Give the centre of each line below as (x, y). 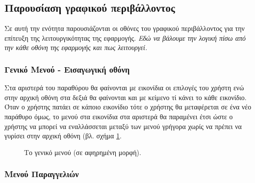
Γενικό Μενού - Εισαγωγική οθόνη (67, 69)
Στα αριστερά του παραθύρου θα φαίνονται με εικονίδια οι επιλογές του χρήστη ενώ (124, 88)
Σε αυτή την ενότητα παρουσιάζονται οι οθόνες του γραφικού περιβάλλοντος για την (125, 28)
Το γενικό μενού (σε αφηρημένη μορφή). (83, 152)
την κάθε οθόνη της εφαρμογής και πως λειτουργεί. (76, 47)
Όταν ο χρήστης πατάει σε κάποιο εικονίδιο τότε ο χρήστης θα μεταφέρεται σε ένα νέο (128, 107)
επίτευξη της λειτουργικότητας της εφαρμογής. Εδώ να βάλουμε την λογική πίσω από (125, 38)
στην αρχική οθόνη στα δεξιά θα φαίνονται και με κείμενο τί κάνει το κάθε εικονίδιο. (126, 97)
